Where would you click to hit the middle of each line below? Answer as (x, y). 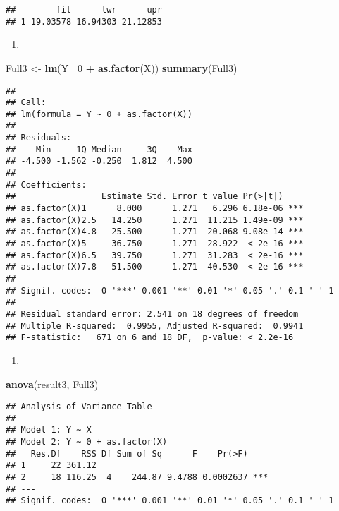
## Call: (26, 103)
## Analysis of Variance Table (79, 407)
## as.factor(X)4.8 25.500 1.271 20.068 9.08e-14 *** (155, 232)
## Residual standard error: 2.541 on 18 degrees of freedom (152, 314)
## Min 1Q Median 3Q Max (99, 149)
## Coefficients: (46, 185)
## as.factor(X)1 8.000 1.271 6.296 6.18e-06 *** (155, 209)
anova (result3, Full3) (52, 384)
